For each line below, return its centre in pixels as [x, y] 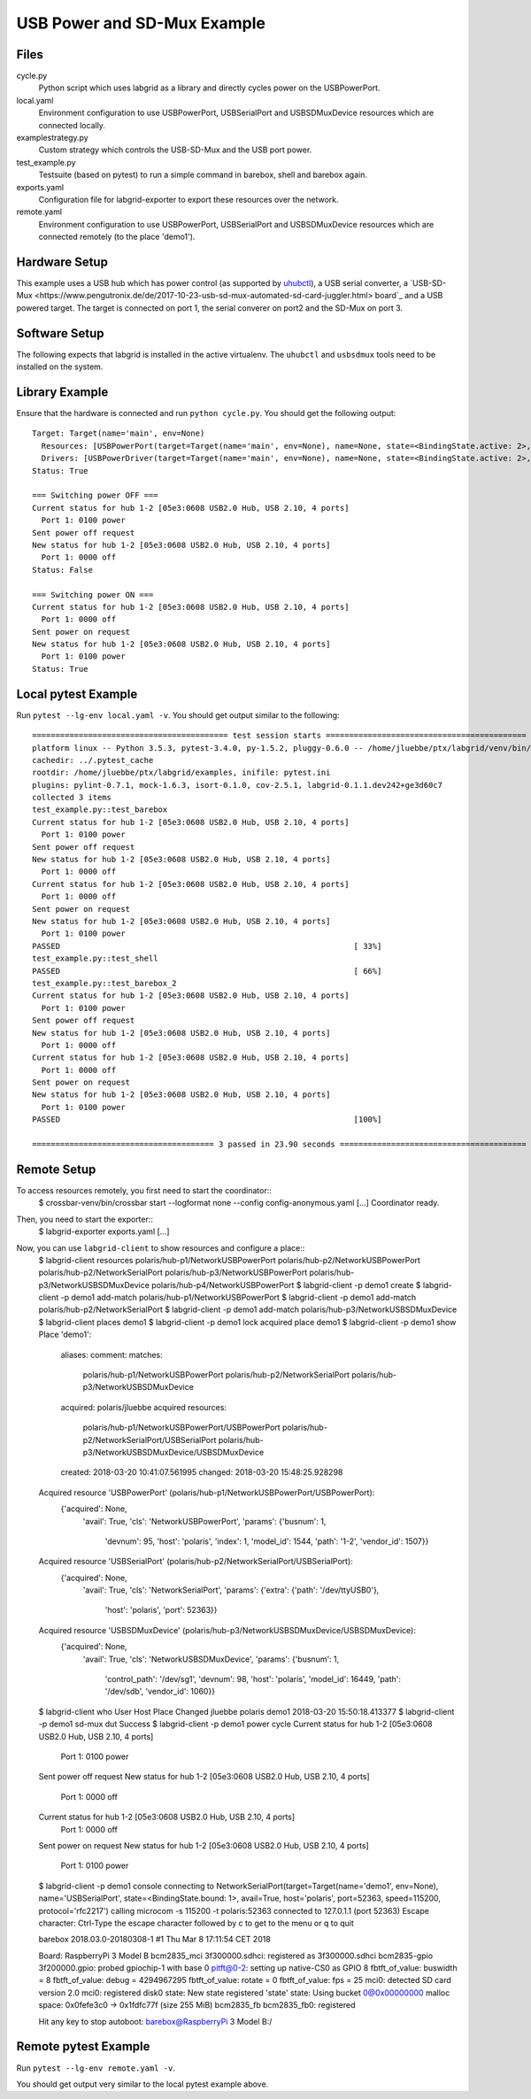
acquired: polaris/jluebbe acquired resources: [144, 1407]
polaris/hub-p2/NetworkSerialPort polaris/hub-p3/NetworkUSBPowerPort [173, 1273]
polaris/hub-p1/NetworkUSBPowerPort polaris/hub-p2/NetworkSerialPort [216, 1375]
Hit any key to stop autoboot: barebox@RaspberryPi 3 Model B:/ [155, 2021]
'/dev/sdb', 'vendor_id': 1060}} [160, 1692]
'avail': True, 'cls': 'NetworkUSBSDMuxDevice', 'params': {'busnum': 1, [211, 1659]
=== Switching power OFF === [95, 495]
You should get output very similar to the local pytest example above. [142, 2084]
